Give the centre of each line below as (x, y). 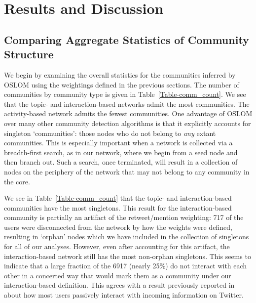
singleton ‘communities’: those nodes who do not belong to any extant (110, 133)
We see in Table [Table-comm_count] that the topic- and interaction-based (118, 198)
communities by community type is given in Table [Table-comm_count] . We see (125, 94)
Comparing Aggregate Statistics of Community (127, 39)
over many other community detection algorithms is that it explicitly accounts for (128, 123)
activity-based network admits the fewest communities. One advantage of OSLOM (128, 113)
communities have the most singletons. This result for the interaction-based (118, 207)
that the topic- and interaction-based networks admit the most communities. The (127, 104)
